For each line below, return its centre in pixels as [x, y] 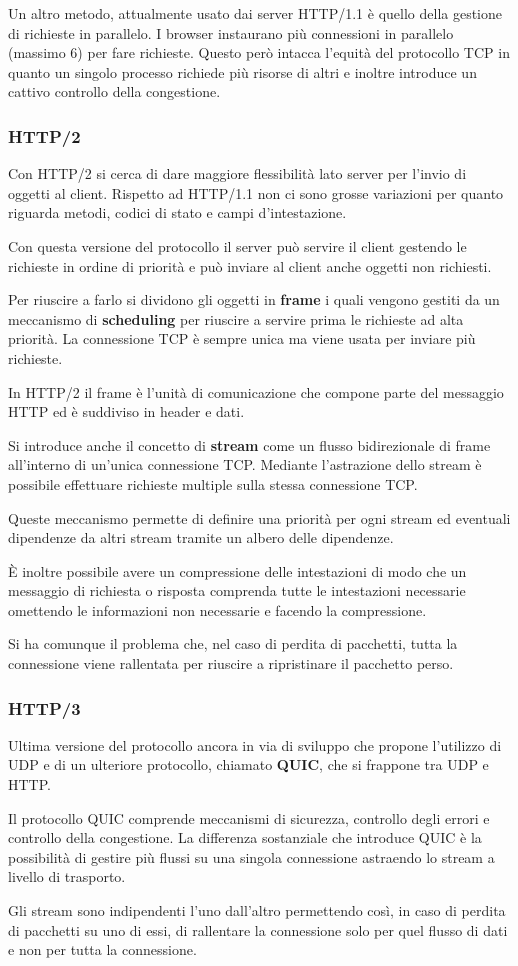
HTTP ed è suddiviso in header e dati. [126, 411]
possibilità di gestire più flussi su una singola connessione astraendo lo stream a [251, 856]
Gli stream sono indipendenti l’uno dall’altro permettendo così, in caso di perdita [257, 910]
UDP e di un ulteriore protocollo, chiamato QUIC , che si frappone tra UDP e [248, 764]
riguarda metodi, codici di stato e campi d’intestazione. [177, 212]
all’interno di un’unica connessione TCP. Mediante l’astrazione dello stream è [245, 464]
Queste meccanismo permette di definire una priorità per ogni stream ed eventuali [259, 517]
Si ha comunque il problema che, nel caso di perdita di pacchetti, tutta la [233, 643]
